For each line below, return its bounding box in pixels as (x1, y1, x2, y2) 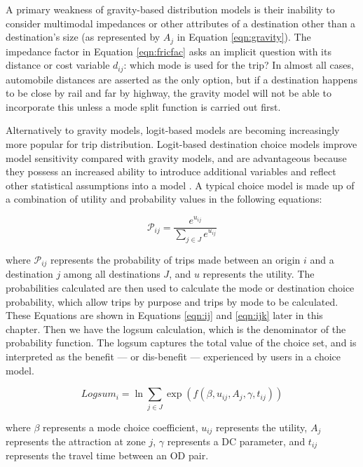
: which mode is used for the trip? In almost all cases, (123, 57, 354, 72)
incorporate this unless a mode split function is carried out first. (6, 99, 281, 114)
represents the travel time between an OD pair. (6, 448, 209, 463)
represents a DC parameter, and (167, 434, 306, 449)
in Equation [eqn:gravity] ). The (177, 29, 311, 44)
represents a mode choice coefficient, (43, 419, 198, 434)
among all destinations (63, 266, 160, 281)
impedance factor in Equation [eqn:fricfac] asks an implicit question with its (6, 43, 331, 58)
